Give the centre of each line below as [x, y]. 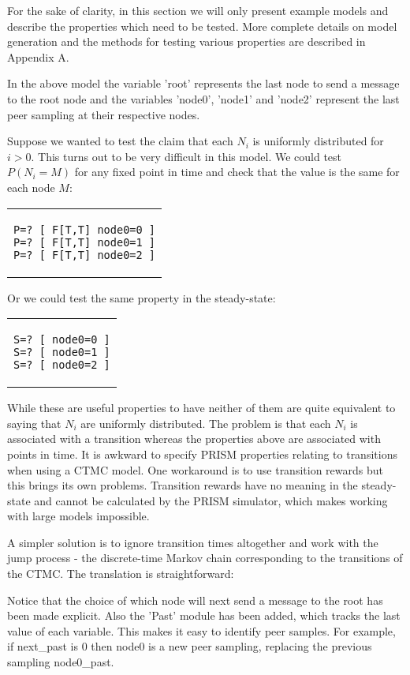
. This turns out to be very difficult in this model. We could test [186, 156]
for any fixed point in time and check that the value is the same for [237, 172]
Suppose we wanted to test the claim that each [120, 141]
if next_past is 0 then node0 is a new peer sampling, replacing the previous [190, 646]
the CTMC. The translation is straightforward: [121, 574]
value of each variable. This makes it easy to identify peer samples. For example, [201, 630]
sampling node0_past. [61, 662]
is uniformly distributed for [318, 141]
